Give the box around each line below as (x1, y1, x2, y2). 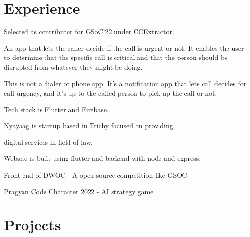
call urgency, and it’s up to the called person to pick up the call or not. (4, 88, 217, 98)
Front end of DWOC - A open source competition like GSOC (4, 170, 187, 180)
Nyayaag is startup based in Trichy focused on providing (4, 120, 173, 131)
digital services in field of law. (4, 137, 93, 147)
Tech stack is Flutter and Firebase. (4, 104, 109, 114)
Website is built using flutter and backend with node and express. (4, 153, 201, 163)
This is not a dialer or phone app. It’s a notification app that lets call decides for (4, 78, 247, 88)
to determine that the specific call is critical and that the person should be (4, 52, 228, 62)
